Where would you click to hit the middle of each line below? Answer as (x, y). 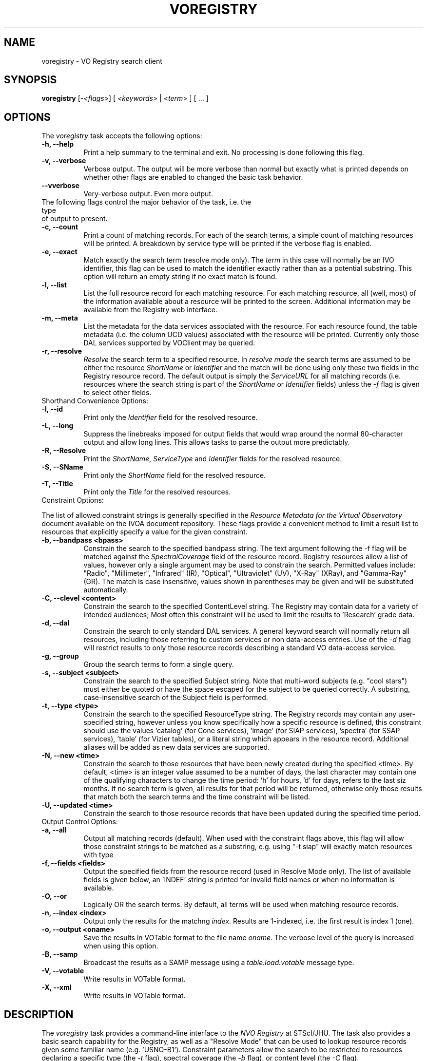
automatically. (106, 590)
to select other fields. (117, 393)
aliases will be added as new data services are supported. (177, 747)
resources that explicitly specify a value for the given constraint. (145, 532)
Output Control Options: (80, 822)
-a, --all (54, 830)
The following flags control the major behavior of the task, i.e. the (146, 202)
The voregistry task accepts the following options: (122, 136)
